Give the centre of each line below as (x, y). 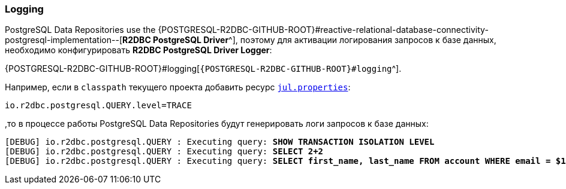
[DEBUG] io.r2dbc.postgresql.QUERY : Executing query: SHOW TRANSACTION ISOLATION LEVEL (220, 142)
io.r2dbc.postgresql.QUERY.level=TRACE (98, 106)
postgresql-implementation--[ (64, 40)
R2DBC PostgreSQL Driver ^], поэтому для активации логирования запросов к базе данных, (309, 40)
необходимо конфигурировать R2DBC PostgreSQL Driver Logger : (139, 50)
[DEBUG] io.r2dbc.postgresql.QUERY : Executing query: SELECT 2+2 (164, 152)
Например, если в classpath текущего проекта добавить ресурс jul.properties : (178, 87)
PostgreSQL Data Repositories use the (80, 30)
